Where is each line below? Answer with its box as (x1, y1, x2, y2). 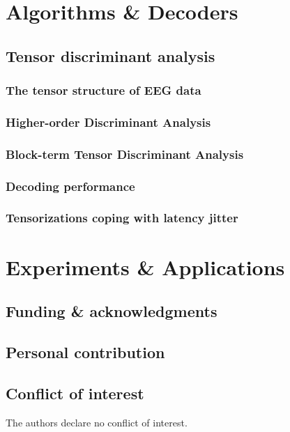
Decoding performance (6, 177, 135, 194)
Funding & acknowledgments (6, 300, 217, 322)
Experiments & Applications (6, 252, 285, 281)
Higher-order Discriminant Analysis (6, 113, 211, 130)
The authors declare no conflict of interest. (6, 415, 188, 429)
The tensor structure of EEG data (6, 82, 201, 99)
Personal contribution (6, 341, 165, 362)
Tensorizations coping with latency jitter (6, 209, 238, 226)
